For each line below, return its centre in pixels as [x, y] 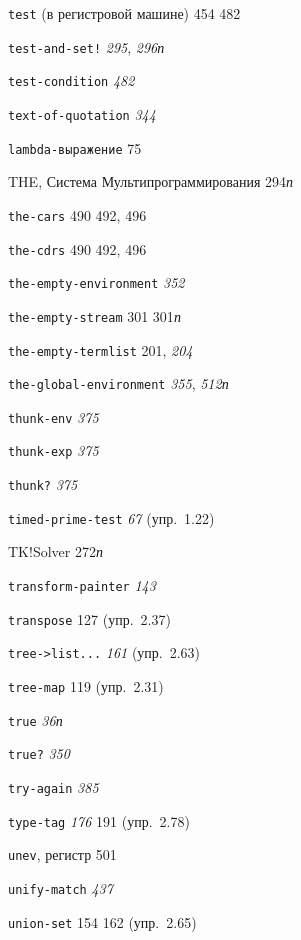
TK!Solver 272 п [55, 551]
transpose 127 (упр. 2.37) [89, 618]
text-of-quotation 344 [82, 113]
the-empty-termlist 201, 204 [100, 349]
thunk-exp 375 [53, 450]
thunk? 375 [43, 484]
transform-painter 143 [82, 585]
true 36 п [35, 719]
